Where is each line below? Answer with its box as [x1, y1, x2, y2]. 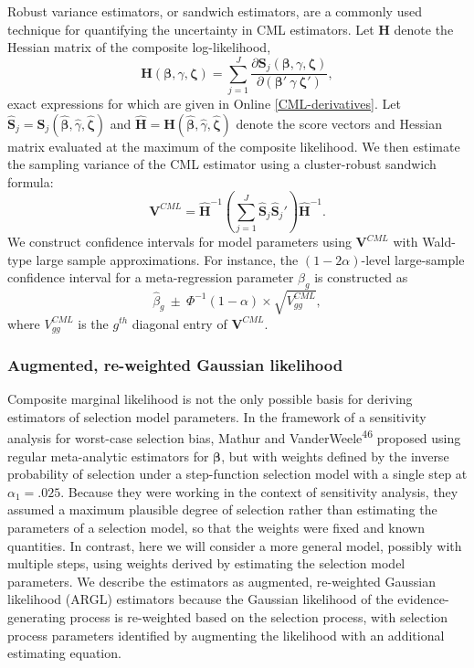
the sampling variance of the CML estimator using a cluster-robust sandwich [7, 154, 437, 174]
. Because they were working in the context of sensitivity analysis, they [60, 482, 458, 501]
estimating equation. [7, 643, 121, 663]
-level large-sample [361, 249, 465, 269]
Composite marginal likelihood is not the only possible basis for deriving [7, 389, 413, 408]
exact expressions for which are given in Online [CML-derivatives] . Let [7, 93, 401, 112]
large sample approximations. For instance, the [36, 249, 299, 269]
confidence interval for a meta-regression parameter [7, 268, 294, 287]
